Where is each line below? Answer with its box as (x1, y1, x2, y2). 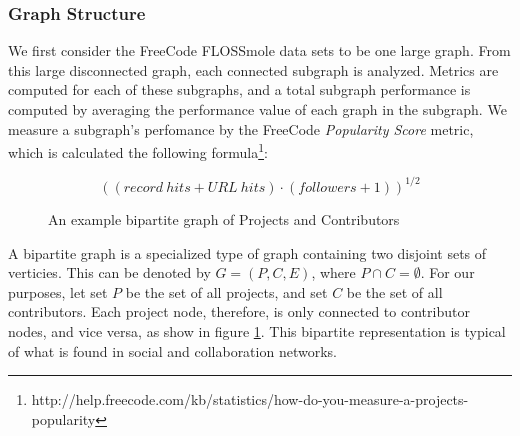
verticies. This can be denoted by (8, 262, 211, 283)
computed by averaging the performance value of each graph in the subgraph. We (8, 99, 507, 119)
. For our (420, 262, 475, 283)
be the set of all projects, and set (125, 281, 328, 302)
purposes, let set (8, 281, 108, 302)
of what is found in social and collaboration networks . (8, 340, 337, 361)
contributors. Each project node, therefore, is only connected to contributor (8, 301, 470, 322)
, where (311, 262, 356, 283)
